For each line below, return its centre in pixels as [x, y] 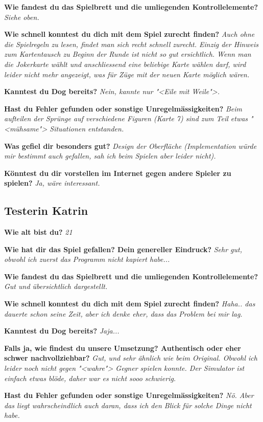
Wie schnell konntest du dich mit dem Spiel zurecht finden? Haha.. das [130, 304]
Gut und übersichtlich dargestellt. [56, 286]
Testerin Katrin [46, 210]
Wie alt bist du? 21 [38, 232]
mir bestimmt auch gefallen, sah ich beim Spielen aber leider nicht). [110, 156]
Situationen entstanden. [87, 128]
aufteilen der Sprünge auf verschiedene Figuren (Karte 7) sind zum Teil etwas [126, 118]
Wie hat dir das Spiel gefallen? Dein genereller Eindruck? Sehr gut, [123, 249]
